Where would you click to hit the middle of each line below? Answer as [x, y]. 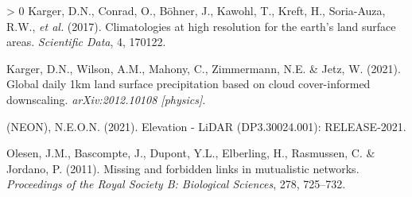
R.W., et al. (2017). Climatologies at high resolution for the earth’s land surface [201, 26]
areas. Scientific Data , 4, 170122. [86, 42]
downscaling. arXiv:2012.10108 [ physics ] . [106, 99]
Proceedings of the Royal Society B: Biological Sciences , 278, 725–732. [176, 184]
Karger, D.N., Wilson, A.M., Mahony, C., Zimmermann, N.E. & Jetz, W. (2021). [204, 68]
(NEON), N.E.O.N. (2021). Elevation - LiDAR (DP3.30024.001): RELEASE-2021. [206, 126]
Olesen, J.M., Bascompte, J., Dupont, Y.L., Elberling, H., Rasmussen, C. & [191, 153]
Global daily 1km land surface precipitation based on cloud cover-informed [189, 84]
